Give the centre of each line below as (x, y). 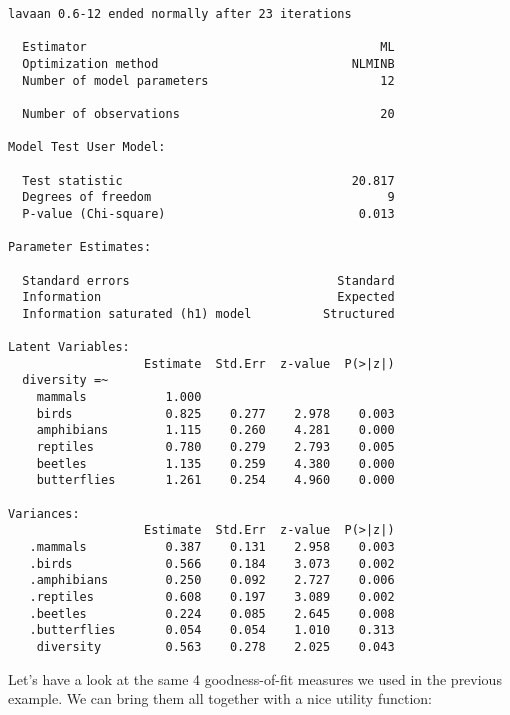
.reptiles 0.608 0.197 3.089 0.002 (212, 596)
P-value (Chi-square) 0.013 (208, 213)
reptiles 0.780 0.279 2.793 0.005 (215, 447)
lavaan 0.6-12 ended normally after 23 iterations (180, 14)
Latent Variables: (69, 347)
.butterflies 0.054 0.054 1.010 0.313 (212, 630)
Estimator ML (208, 47)
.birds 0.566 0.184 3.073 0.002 (212, 563)
